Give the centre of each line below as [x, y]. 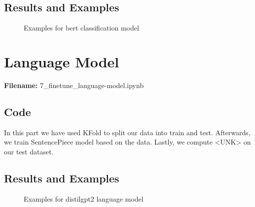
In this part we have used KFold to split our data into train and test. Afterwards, [127, 132]
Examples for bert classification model [81, 28]
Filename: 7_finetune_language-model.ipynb [74, 85]
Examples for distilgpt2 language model [84, 198]
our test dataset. [29, 151]
